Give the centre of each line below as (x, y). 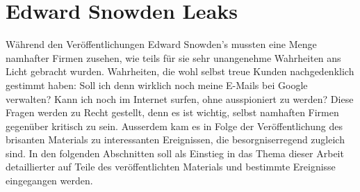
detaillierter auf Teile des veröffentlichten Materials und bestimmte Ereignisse (171, 167)
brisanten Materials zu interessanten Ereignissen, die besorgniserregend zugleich (175, 139)
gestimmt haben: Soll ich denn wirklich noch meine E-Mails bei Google (157, 85)
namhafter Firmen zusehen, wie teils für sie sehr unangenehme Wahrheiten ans (173, 57)
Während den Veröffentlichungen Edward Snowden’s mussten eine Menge (161, 44)
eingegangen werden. (49, 181)
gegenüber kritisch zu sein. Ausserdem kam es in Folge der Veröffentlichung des (174, 126)
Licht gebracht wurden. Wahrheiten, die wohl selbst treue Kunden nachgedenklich (180, 71)
